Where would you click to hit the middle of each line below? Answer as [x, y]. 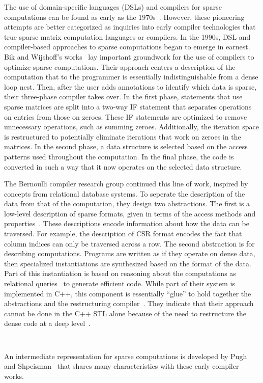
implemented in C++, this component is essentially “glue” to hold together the [128, 293]
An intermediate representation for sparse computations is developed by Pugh [126, 356]
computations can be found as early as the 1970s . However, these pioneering [124, 17]
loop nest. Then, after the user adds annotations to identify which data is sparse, [130, 86]
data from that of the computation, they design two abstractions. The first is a [127, 203]
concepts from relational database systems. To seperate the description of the [125, 193]
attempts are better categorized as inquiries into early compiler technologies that [130, 27]
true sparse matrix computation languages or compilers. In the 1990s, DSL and [127, 36]
